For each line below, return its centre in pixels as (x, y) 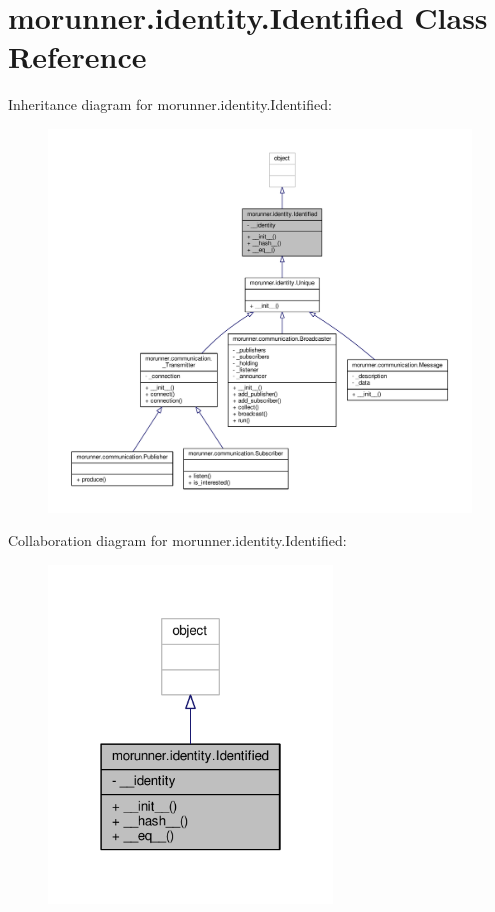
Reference (77, 56)
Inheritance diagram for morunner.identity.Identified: (170, 104)
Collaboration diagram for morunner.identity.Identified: (177, 540)
